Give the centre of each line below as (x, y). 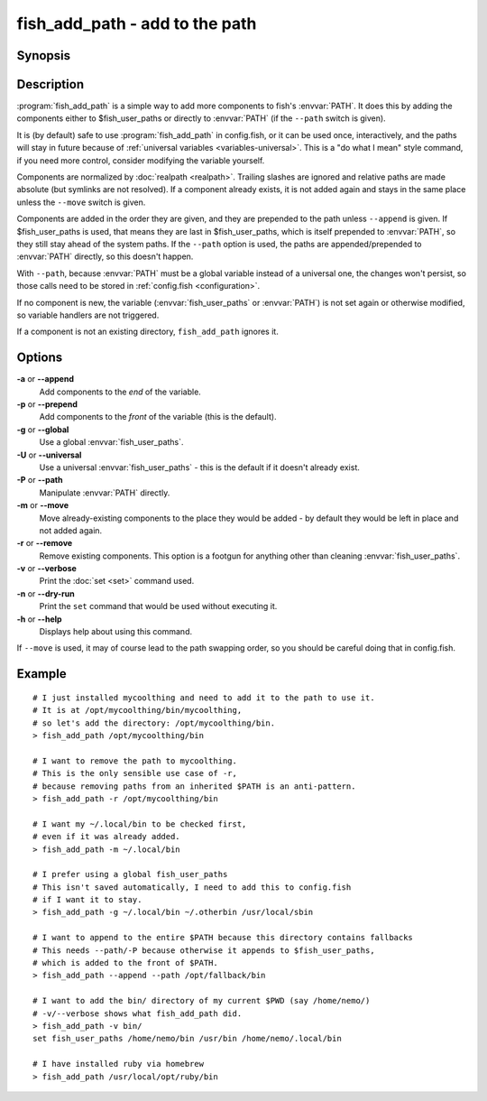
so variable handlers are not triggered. (88, 315)
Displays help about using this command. (116, 632)
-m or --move (43, 505)
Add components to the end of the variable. (120, 392)
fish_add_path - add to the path (137, 23)
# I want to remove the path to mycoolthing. (135, 761)
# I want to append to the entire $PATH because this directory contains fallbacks (223, 938)
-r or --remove (45, 543)
